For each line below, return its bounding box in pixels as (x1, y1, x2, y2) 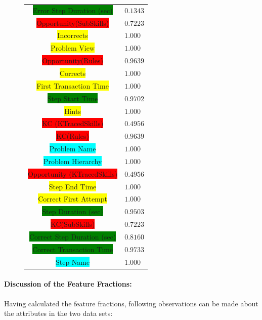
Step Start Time (47, 93, 98, 103)
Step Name (55, 256, 90, 267)
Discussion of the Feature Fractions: (4, 278, 132, 289)
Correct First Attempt (38, 193, 108, 204)
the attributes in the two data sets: (4, 308, 113, 318)
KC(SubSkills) (50, 219, 95, 229)
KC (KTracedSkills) (42, 118, 104, 129)
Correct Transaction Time (32, 244, 113, 254)
